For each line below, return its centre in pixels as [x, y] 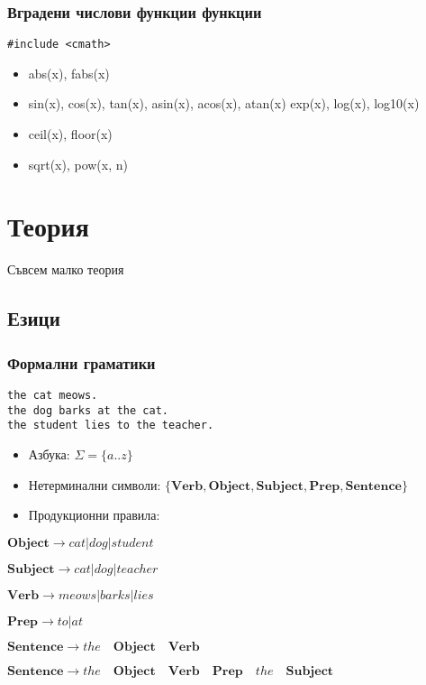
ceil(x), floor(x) [70, 134]
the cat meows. [53, 395]
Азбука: [49, 454]
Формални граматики [82, 362]
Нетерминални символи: [95, 484]
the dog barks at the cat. [88, 410]
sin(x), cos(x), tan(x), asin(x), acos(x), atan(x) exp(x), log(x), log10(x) [224, 103]
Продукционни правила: [94, 515]
